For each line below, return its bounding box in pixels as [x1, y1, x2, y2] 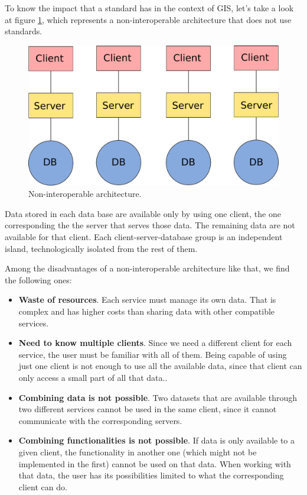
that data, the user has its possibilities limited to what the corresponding [18, 469, 284, 481]
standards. [5, 25, 43, 37]
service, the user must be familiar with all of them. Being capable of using [18, 348, 287, 360]
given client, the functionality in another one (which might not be [18, 445, 257, 458]
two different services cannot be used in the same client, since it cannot [18, 403, 277, 415]
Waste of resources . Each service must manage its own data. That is [18, 293, 276, 306]
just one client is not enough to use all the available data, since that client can [18, 360, 302, 372]
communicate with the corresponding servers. [18, 414, 182, 426]
